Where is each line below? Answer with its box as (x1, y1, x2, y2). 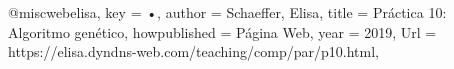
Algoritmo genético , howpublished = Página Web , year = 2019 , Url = (8, 21, 437, 42)
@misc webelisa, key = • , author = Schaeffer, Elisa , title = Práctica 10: (8, 2, 447, 22)
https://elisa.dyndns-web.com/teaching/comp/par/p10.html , (8, 41, 379, 62)
